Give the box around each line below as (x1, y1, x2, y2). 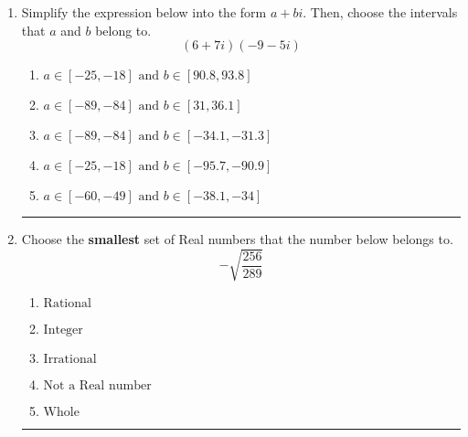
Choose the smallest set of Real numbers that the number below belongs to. (21, 229, 453, 249)
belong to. (95, 20, 152, 39)
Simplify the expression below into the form (21, 3, 267, 21)
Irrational (43, 353, 97, 367)
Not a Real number (43, 379, 152, 393)
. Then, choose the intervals (303, 3, 458, 21)
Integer (43, 324, 83, 337)
